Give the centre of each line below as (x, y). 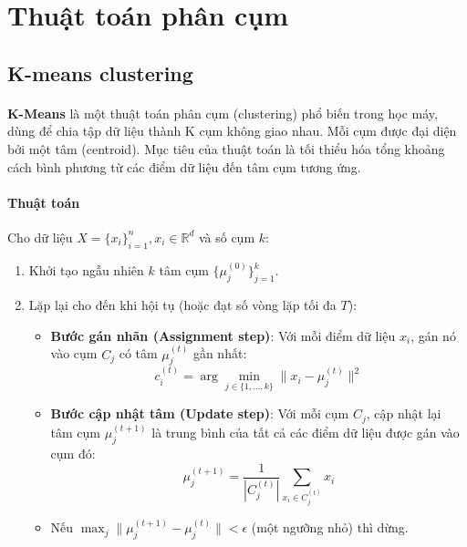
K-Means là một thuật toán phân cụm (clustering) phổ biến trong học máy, (223, 113)
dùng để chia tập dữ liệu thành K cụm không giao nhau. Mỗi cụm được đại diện (232, 131)
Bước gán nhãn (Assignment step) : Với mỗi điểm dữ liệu (223, 335)
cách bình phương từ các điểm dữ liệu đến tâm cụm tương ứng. (184, 166)
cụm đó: (73, 454)
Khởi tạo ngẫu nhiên (86, 270)
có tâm (138, 353)
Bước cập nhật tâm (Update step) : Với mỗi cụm (200, 413)
